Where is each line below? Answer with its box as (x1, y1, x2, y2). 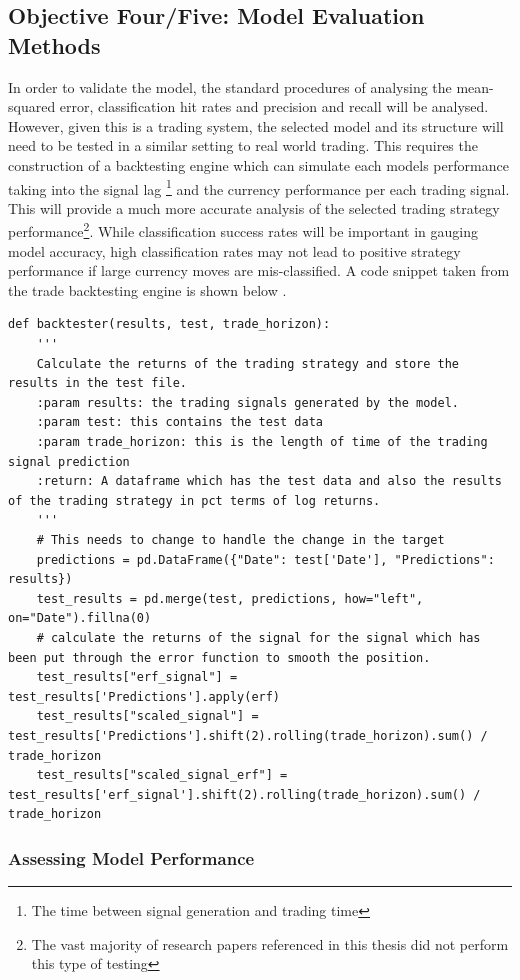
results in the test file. (8, 376, 187, 391)
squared (8, 96, 56, 117)
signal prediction (8, 454, 130, 469)
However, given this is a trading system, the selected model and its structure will (8, 115, 504, 136)
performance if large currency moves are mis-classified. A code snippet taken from (8, 260, 510, 281)
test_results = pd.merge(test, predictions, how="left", (36, 591, 424, 606)
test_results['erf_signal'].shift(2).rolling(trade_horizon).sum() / (8, 787, 481, 802)
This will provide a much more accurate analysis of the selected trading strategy (8, 197, 500, 218)
